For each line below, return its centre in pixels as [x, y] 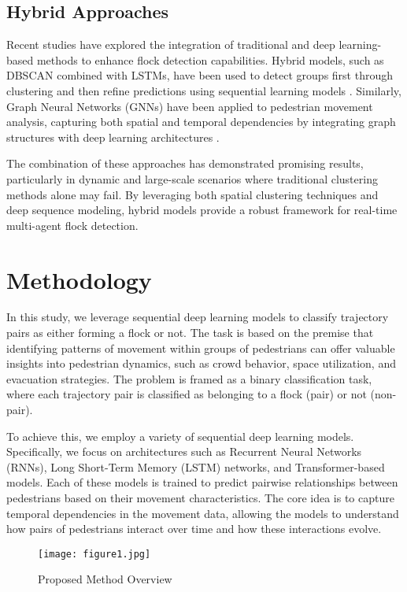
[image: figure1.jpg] [94, 554]
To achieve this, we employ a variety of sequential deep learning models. [180, 436]
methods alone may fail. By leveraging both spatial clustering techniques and [192, 194]
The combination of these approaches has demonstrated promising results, [185, 163]
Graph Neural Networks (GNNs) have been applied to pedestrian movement [190, 106]
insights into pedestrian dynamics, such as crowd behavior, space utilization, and [201, 363]
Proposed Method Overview [105, 579]
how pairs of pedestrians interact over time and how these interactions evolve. [194, 529]
